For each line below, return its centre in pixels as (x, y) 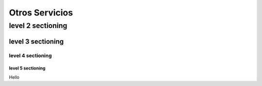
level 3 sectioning (36, 41)
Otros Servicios (41, 13)
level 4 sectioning (30, 56)
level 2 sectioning (38, 26)
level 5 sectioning (27, 68)
